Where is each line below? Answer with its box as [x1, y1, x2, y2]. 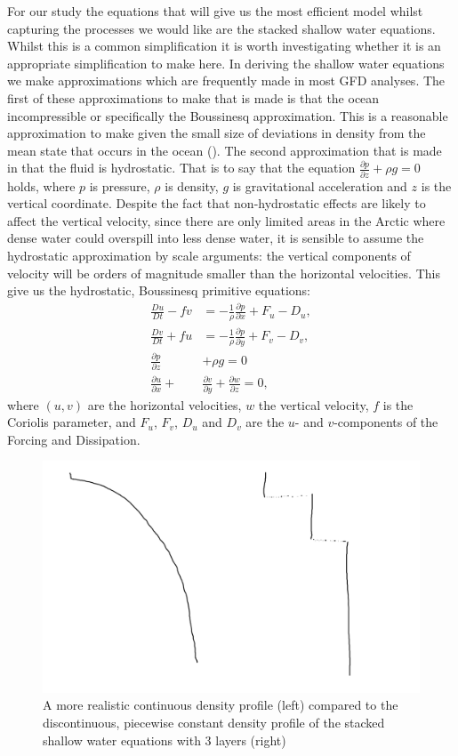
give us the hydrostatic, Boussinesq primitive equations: [7, 281, 311, 300]
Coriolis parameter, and [7, 413, 136, 431]
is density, [165, 176, 219, 195]
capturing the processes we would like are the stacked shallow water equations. [7, 19, 436, 37]
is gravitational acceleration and [232, 176, 407, 195]
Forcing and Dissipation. [7, 430, 141, 448]
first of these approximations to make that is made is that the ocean [7, 88, 380, 107]
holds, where [7, 176, 76, 195]
